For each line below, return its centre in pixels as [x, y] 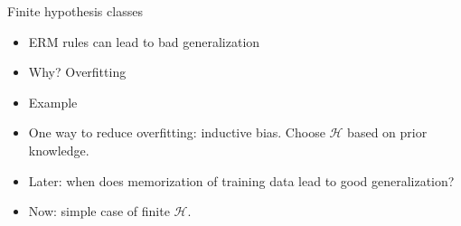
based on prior [387, 132]
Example [53, 102]
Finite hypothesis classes [75, 11]
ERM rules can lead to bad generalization [144, 41]
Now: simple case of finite [99, 211]
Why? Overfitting [77, 72]
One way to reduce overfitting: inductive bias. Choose [177, 132]
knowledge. [59, 150]
